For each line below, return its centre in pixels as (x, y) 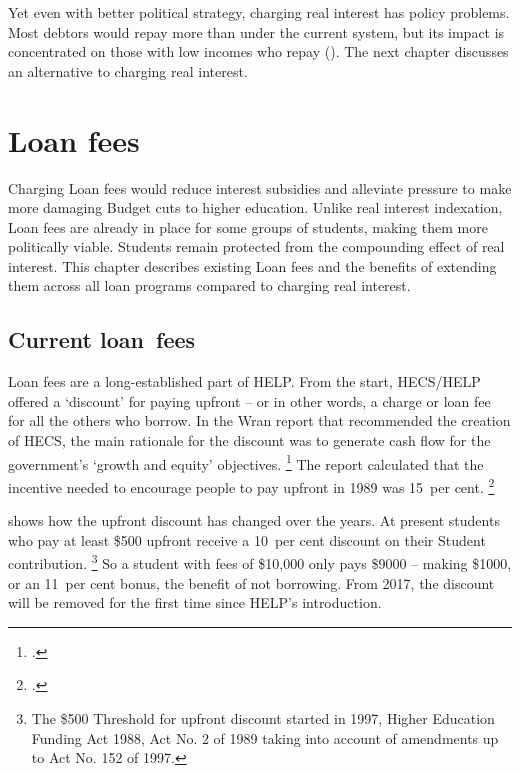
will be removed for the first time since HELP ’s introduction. (195, 602)
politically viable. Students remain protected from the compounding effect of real (256, 246)
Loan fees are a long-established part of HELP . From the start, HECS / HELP (244, 381)
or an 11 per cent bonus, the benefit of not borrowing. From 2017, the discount (251, 582)
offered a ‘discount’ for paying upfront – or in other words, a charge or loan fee (249, 400)
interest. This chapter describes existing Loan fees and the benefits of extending (252, 265)
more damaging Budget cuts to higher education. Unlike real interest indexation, (255, 207)
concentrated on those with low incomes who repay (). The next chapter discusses (258, 51)
